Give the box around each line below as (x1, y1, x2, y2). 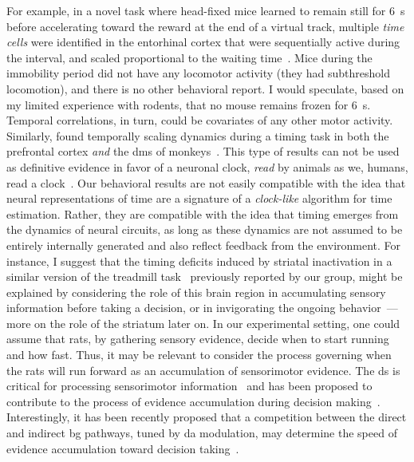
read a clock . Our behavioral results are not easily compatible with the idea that (6, 174, 406, 191)
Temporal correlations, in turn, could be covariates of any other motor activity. (6, 112, 393, 128)
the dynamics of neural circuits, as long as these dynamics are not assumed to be (6, 221, 403, 238)
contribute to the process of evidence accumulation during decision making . (6, 393, 380, 409)
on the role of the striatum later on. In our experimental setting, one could (34, 314, 400, 331)
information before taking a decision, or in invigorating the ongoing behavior (6, 299, 381, 316)
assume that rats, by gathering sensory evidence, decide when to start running (6, 330, 389, 347)
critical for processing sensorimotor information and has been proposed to (6, 377, 373, 394)
